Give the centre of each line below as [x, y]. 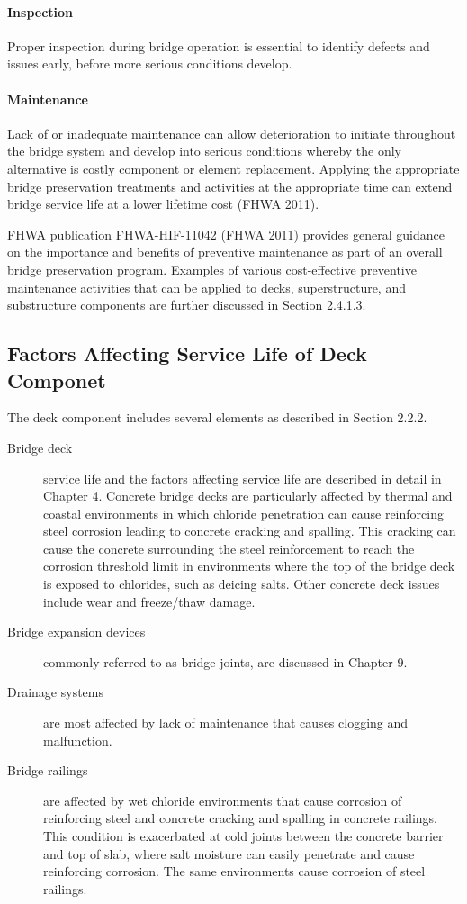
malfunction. [78, 740]
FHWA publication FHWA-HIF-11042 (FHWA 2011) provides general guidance [226, 234]
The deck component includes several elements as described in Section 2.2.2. [217, 417]
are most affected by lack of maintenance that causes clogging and [226, 723]
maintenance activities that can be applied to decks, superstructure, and [207, 287]
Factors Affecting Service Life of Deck [187, 353]
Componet [57, 380]
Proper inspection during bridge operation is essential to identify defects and [219, 45]
